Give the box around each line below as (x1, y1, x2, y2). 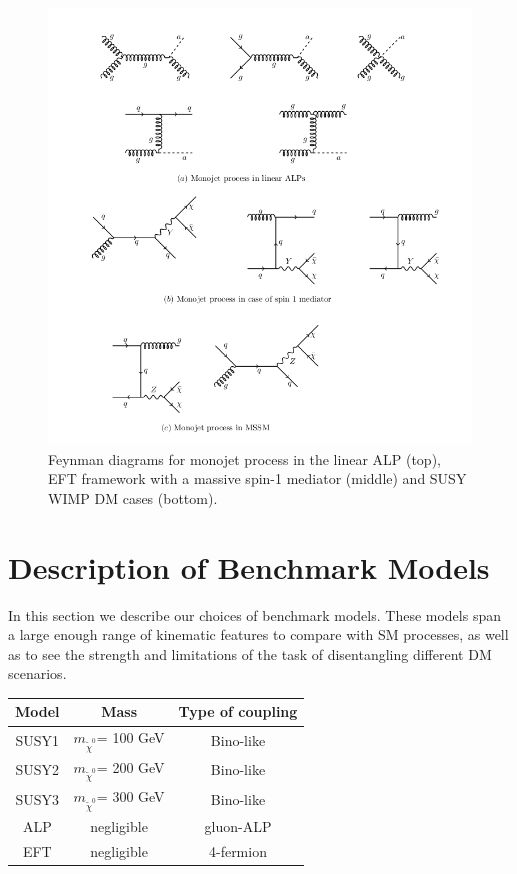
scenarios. (8, 663, 67, 684)
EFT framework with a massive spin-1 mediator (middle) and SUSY (48, 468, 467, 489)
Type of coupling (178, 701, 298, 722)
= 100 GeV (96, 727, 165, 748)
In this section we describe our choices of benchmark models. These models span (8, 604, 501, 625)
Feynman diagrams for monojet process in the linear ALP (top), (48, 448, 441, 469)
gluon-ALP (204, 815, 272, 836)
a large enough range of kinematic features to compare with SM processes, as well (8, 624, 509, 645)
